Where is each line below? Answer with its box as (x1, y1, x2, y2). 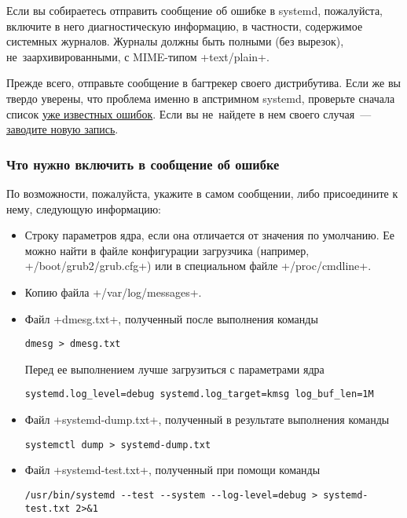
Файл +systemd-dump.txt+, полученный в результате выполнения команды (24, 411, 390, 428)
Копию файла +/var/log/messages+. (24, 283, 202, 300)
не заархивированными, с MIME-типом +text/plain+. (6, 48, 269, 64)
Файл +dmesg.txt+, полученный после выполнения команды (24, 310, 318, 326)
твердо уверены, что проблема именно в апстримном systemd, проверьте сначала (6, 89, 395, 106)
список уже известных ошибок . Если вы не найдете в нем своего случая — (6, 105, 372, 122)
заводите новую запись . (6, 121, 119, 137)
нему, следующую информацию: (6, 200, 161, 217)
